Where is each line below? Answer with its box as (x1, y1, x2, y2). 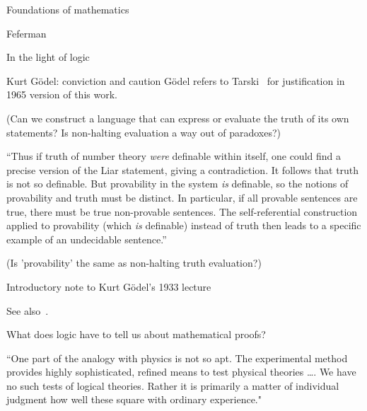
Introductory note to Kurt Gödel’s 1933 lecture (6, 279, 211, 294)
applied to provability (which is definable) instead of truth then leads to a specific (6, 218, 361, 233)
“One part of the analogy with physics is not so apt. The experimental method (6, 350, 348, 365)
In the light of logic (6, 50, 90, 64)
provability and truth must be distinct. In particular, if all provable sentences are (6, 190, 358, 204)
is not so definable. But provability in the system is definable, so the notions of (6, 176, 349, 191)
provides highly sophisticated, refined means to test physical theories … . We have (6, 364, 356, 379)
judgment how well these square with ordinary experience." (6, 392, 262, 407)
